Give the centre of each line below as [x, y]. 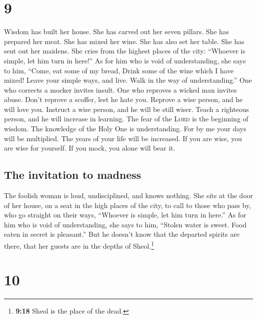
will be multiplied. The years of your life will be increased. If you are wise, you [123, 138]
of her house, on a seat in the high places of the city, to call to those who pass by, [128, 205]
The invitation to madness [73, 175]
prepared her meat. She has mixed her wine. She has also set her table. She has [124, 41]
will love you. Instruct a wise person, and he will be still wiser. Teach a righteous [127, 109]
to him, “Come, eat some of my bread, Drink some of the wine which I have [119, 70]
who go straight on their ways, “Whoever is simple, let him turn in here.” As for [125, 215]
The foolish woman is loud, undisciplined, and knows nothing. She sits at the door [128, 195]
